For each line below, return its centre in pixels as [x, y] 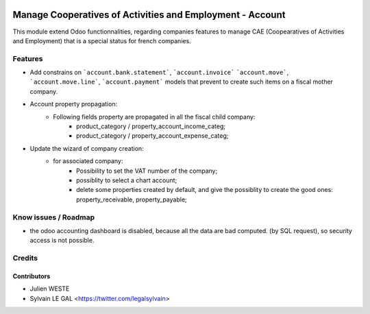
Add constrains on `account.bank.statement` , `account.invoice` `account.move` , [159, 73]
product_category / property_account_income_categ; [151, 126]
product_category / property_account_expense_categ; [152, 136]
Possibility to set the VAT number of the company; [147, 171]
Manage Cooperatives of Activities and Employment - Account [149, 15]
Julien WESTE [50, 289]
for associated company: [88, 161]
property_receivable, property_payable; [132, 200]
